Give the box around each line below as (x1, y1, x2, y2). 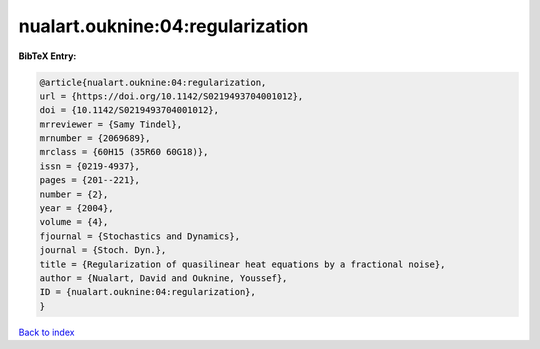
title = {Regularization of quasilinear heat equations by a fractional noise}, (39, 258, 446, 270)
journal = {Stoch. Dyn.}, (39, 245, 167, 256)
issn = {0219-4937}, (39, 160, 140, 172)
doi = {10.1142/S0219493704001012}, (39, 105, 220, 116)
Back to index (18, 326, 75, 338)
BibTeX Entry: (18, 50, 77, 62)
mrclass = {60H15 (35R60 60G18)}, (39, 146, 209, 158)
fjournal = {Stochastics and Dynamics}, (39, 230, 240, 242)
